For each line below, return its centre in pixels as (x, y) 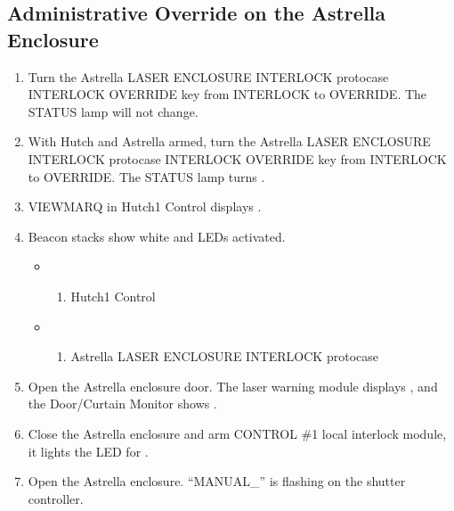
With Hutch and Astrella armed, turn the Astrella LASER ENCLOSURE (229, 141)
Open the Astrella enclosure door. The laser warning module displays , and (233, 386)
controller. (56, 498)
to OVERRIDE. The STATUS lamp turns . (146, 176)
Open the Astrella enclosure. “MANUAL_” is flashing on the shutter (217, 481)
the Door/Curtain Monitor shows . (122, 404)
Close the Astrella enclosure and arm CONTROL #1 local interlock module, (237, 433)
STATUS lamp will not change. (113, 111)
